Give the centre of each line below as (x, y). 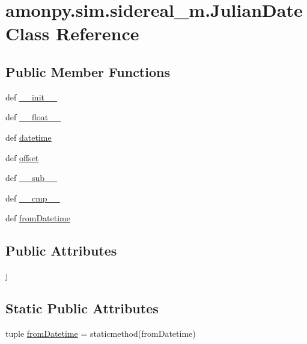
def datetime (29, 137)
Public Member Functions (88, 71)
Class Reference (72, 33)
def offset (22, 157)
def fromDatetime (38, 218)
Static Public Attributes (82, 308)
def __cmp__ (33, 198)
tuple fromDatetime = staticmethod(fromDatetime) (101, 333)
